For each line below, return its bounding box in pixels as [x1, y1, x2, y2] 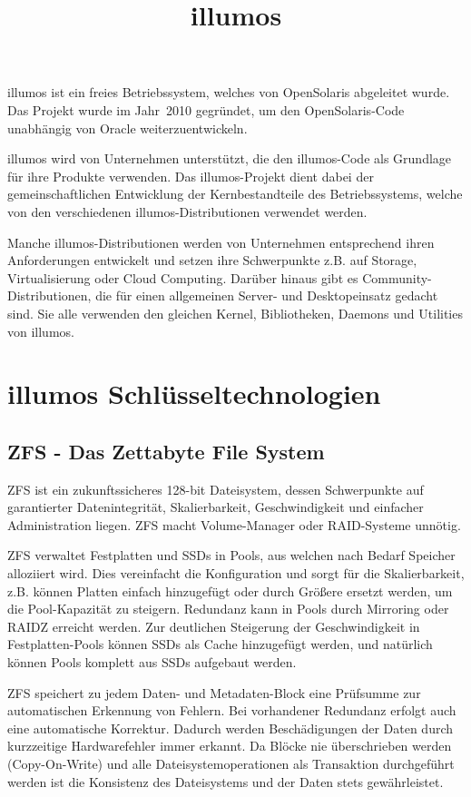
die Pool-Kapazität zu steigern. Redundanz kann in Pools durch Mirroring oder [7, 599, 449, 618]
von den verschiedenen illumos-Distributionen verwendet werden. [7, 202, 368, 221]
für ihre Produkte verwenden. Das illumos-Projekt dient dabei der [7, 166, 374, 185]
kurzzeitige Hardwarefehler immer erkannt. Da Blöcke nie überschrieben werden [7, 736, 452, 755]
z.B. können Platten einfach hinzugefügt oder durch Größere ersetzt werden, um [7, 581, 453, 600]
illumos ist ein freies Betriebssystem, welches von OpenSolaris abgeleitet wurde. [7, 83, 450, 102]
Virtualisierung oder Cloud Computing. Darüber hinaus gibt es [7, 268, 358, 287]
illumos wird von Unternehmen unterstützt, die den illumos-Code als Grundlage [7, 149, 452, 168]
